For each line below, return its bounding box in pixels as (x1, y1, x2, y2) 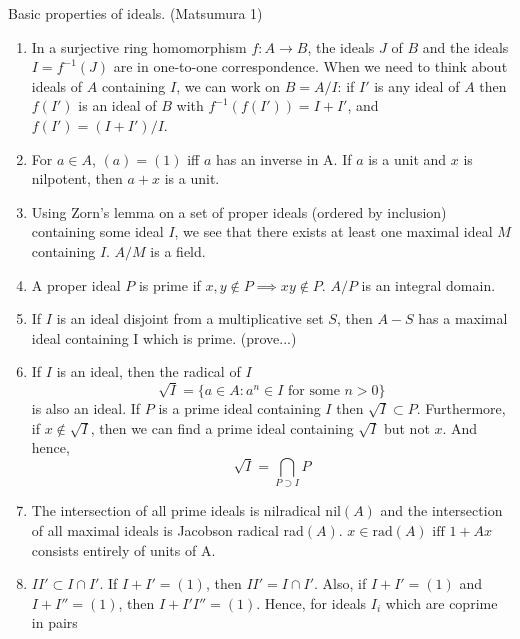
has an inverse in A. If (215, 148, 352, 169)
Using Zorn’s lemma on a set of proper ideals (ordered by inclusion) (31, 201, 447, 222)
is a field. (150, 240, 206, 261)
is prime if (138, 274, 201, 295)
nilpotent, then (31, 168, 123, 189)
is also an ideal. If (31, 398, 141, 419)
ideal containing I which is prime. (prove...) (31, 327, 297, 348)
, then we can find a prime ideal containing (90, 417, 354, 438)
